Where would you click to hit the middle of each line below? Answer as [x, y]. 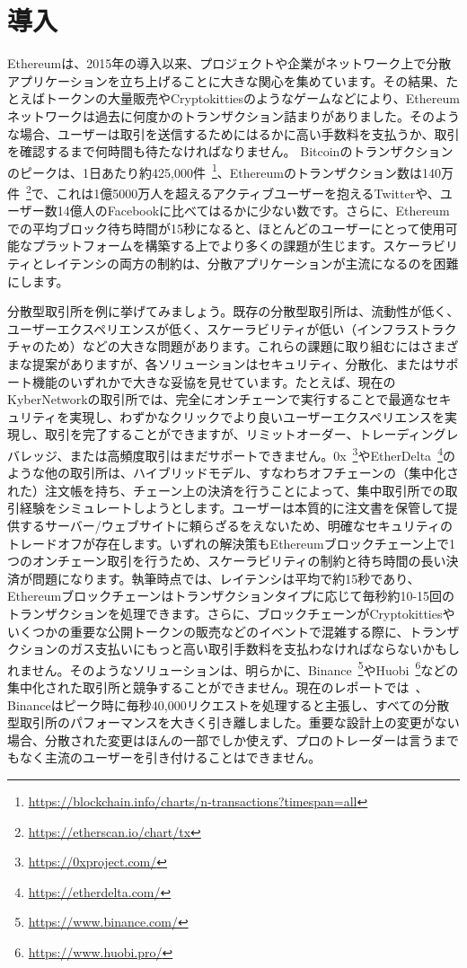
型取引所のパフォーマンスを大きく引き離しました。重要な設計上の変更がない [233, 722]
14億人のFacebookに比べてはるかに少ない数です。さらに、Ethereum [253, 211]
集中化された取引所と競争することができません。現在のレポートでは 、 [218, 686]
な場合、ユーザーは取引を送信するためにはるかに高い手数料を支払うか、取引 [233, 133]
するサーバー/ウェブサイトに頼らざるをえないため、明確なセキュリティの [236, 525]
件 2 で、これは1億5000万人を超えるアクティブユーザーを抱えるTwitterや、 [224, 191]
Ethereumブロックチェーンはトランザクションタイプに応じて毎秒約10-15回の [231, 596]
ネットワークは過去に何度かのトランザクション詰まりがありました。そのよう [233, 115]
